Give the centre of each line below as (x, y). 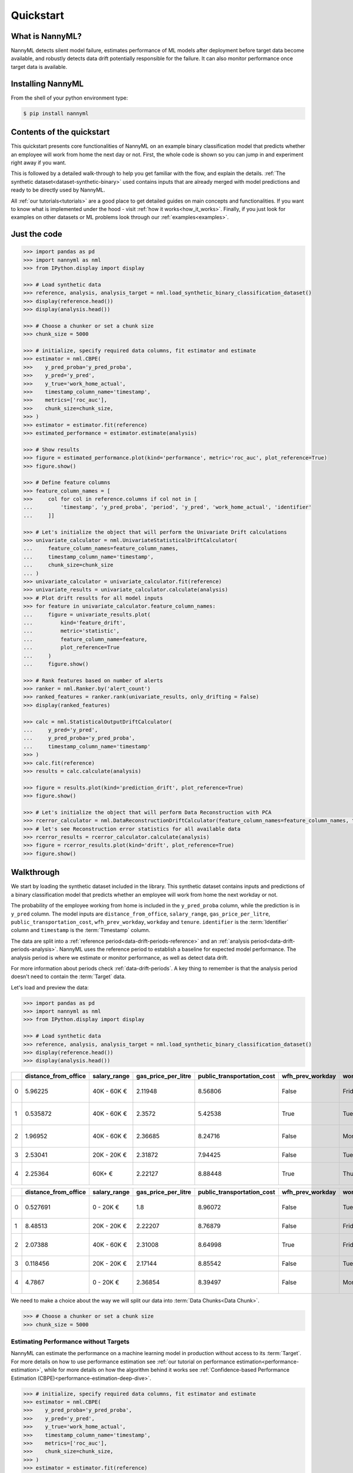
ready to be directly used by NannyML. (58, 190)
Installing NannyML (47, 83)
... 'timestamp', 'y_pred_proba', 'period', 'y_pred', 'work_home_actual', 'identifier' (167, 507)
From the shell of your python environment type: (69, 98)
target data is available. (39, 67)
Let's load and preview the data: (50, 987)
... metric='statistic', (71, 631)
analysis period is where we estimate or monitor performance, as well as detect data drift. (120, 957)
